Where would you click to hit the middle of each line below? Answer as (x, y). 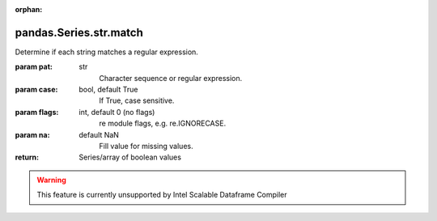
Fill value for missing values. (146, 147)
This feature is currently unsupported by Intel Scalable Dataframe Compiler (162, 195)
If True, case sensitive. (137, 100)
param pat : (34, 67)
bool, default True (108, 90)
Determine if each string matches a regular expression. (106, 52)
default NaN (99, 134)
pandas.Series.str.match (79, 32)
